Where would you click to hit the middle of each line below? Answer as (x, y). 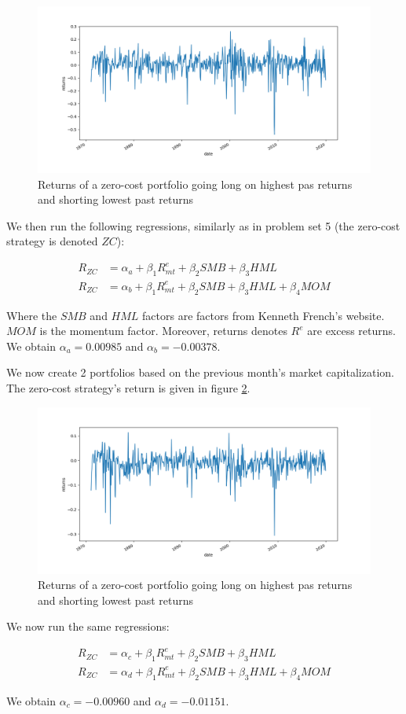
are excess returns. (351, 331)
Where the (32, 315)
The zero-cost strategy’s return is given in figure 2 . (128, 388)
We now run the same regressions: (88, 626)
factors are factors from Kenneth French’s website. (263, 315)
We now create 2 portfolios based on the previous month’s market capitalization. (200, 372)
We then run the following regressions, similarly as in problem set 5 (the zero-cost (203, 225)
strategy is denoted (52, 241)
